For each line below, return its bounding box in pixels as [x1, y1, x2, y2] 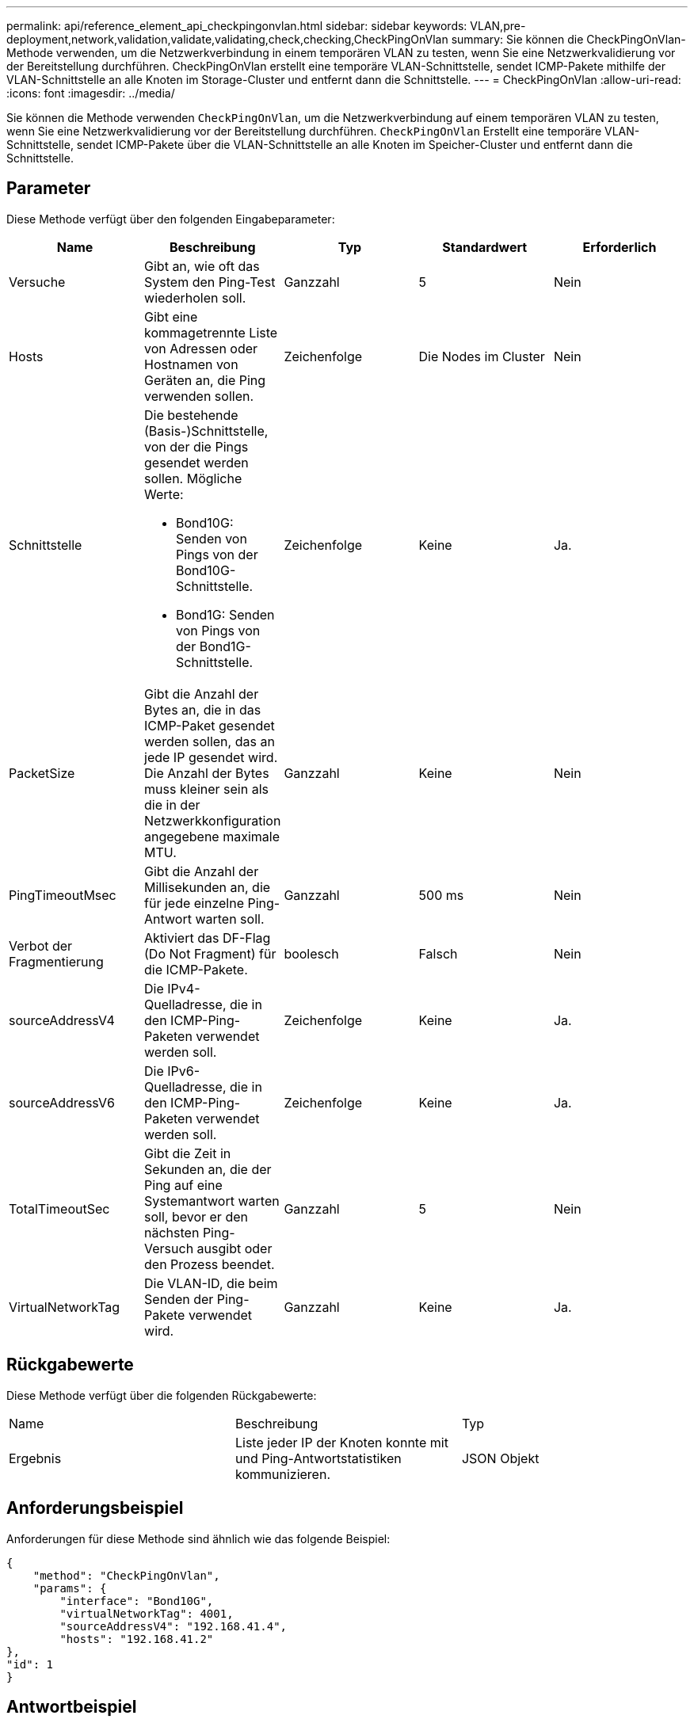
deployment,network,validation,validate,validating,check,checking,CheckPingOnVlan [6, 32, 448, 46]
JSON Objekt [461, 1450, 540, 1466]
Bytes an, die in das [144, 701, 261, 718]
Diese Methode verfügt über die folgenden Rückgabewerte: [6, 1388, 317, 1402]
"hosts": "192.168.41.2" [59, 1632, 214, 1645]
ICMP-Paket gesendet [144, 717, 275, 734]
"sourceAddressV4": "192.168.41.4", [59, 1619, 288, 1633]
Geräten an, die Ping [144, 372, 266, 388]
